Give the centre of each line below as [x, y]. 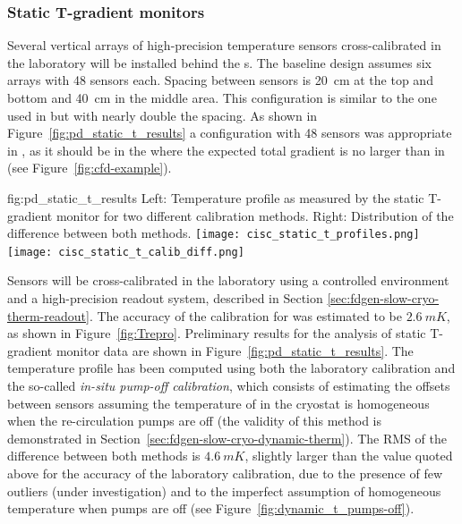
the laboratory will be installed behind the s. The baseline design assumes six [219, 62]
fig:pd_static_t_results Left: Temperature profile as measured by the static [216, 197]
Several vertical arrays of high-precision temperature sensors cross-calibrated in [224, 45]
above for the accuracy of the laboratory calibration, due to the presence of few [225, 473]
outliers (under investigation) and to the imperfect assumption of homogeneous [224, 490]
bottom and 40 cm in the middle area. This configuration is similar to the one [222, 97]
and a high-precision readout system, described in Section [165, 298]
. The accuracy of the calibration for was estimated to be [245, 315]
